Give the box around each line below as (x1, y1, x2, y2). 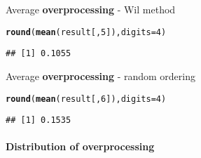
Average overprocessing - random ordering (6, 68, 196, 83)
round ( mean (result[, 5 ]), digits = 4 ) (6, 27, 167, 37)
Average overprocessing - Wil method (6, 2, 176, 16)
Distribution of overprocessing (6, 139, 155, 154)
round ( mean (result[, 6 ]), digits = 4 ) (6, 93, 167, 104)
